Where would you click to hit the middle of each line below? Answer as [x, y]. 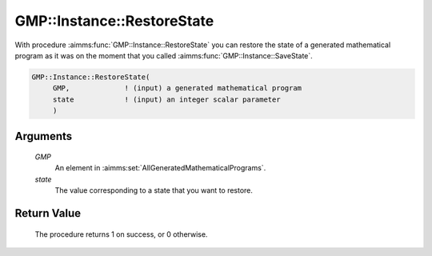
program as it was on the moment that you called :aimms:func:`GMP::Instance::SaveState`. [164, 55]
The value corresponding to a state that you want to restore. [154, 190]
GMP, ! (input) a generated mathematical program [177, 88]
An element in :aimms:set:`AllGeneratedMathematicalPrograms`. [160, 168]
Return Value [48, 213]
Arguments [44, 136]
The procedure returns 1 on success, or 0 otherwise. [121, 234]
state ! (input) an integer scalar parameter [166, 99]
